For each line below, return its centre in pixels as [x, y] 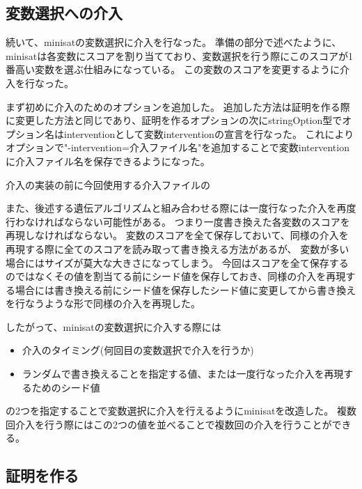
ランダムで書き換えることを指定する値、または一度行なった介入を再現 [183, 374]
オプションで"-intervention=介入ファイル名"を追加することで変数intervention [178, 147]
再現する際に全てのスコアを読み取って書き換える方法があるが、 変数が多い [178, 248]
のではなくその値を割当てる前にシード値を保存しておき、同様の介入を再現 [176, 276]
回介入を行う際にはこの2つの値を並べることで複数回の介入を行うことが [169, 424]
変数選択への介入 [64, 13]
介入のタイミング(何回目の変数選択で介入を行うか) [138, 350]
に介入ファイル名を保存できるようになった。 [108, 161]
